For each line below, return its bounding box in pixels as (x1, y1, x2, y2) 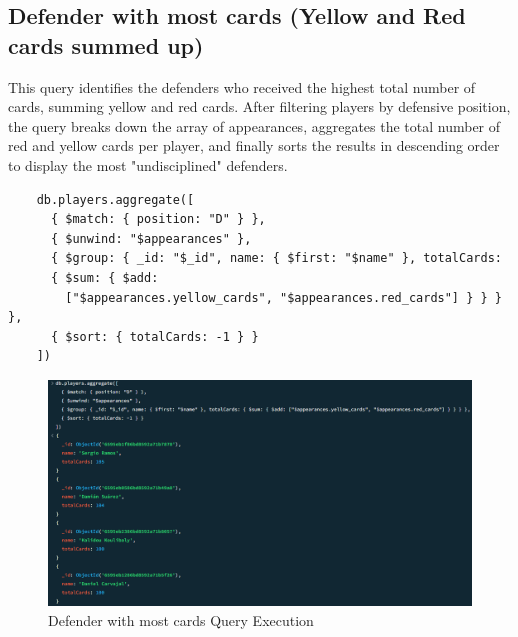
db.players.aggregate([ (36, 192, 195, 207)
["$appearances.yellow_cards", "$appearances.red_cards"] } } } (65, 290, 502, 305)
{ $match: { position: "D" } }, (50, 212, 266, 227)
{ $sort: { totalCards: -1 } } (50, 329, 259, 344)
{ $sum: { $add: (50, 270, 159, 285)
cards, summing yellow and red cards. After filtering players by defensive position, (8, 96, 511, 117)
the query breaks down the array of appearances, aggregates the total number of (8, 115, 501, 136)
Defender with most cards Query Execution (48, 609, 314, 630)
